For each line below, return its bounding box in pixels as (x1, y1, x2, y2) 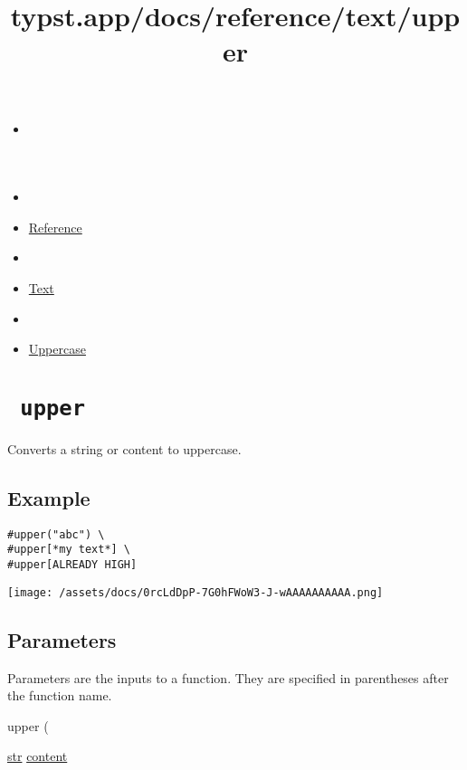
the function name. (7, 686, 112, 705)
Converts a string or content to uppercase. (7, 439, 242, 458)
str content (7, 746, 68, 765)
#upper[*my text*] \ (7, 543, 131, 556)
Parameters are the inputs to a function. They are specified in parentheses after (7, 668, 449, 687)
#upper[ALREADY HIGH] (7, 558, 138, 572)
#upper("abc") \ (7, 528, 105, 541)
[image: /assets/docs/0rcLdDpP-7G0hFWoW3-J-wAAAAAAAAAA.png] (7, 585, 384, 599)
